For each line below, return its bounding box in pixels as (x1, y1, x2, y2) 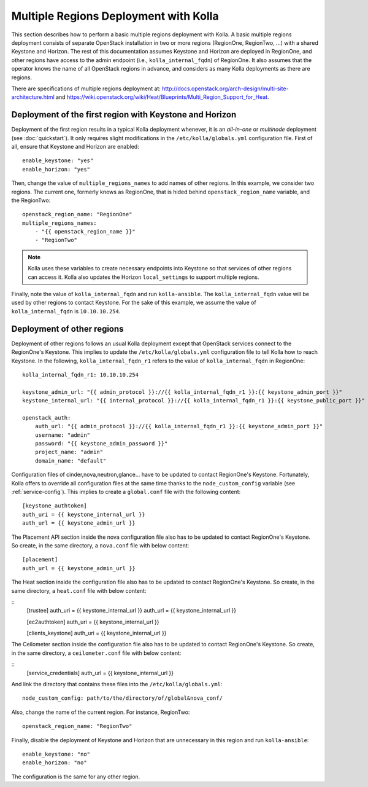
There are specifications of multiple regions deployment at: (11, 85, 161, 92)
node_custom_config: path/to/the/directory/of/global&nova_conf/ (22, 695, 223, 702)
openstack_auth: (22, 414, 71, 421)
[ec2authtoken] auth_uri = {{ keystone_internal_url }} (26, 618, 159, 625)
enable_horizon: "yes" (22, 166, 91, 173)
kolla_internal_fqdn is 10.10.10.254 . (11, 307, 121, 315)
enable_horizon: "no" (22, 759, 87, 766)
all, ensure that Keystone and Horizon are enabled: (11, 143, 139, 150)
